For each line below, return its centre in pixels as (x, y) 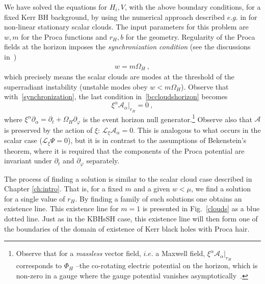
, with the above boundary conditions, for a (193, 7)
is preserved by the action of (48, 130)
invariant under (28, 161)
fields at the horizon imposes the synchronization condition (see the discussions (127, 47)
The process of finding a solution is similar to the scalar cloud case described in (128, 178)
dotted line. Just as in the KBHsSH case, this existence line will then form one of (131, 218)
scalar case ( (23, 140)
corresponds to (39, 265)
